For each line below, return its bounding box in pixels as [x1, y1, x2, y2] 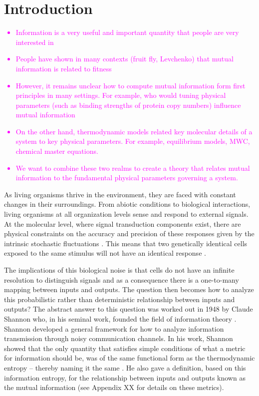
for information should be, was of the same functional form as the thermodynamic [4, 353, 255, 363]
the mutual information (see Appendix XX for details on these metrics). [4, 382, 224, 393]
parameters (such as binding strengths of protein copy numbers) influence [15, 99, 241, 110]
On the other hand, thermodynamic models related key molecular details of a [15, 126, 253, 136]
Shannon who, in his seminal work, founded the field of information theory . [4, 313, 237, 324]
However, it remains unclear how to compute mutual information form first [15, 80, 246, 90]
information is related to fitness [15, 63, 112, 73]
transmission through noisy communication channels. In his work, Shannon [4, 333, 233, 344]
